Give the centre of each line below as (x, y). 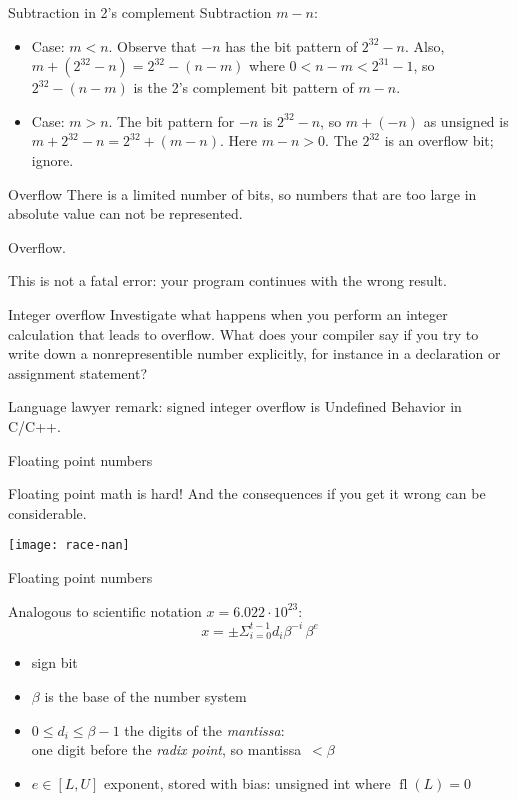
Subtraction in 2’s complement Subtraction (140, 12)
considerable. (47, 512)
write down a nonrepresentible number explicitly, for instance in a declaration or (254, 353)
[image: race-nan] (69, 545)
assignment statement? (78, 372)
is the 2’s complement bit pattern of (243, 87)
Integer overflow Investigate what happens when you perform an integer (228, 313)
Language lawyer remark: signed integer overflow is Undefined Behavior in (235, 406)
